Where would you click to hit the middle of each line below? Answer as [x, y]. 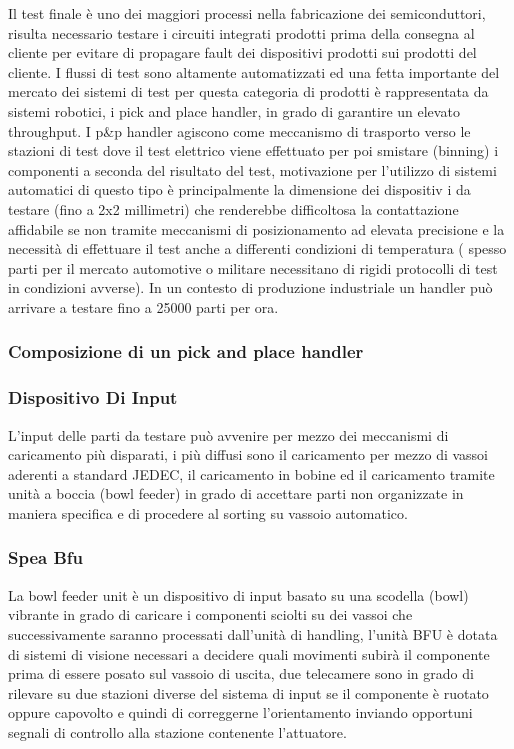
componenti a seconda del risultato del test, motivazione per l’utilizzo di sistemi [252, 169]
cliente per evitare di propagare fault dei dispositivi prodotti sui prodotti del [242, 52]
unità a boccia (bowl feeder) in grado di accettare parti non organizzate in [236, 493]
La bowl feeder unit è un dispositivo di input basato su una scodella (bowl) [238, 594]
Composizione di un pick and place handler [186, 351]
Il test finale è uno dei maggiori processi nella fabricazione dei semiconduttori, [247, 13]
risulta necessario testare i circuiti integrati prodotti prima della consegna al [241, 32]
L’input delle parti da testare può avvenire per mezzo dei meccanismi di [228, 434]
